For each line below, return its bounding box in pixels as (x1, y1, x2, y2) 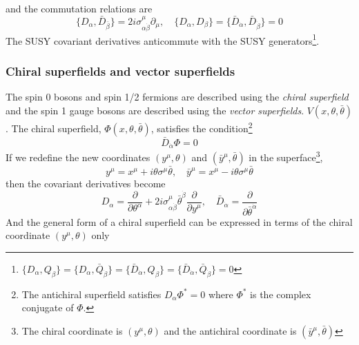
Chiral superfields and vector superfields (6, 62, 235, 79)
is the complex (250, 286, 311, 301)
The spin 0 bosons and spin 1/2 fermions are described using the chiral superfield (6, 90, 349, 104)
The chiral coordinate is (21, 324, 123, 338)
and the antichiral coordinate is (164, 324, 297, 338)
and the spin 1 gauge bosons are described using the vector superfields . (6, 103, 304, 117)
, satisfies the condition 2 (151, 118, 253, 135)
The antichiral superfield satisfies (21, 286, 162, 301)
